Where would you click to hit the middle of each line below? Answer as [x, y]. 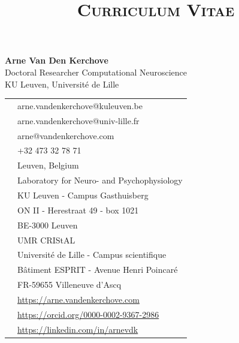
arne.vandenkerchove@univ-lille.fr [78, 120]
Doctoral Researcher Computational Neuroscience [96, 72]
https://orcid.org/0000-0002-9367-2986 [88, 314]
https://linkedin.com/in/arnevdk [78, 329]
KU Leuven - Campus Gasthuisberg [83, 195]
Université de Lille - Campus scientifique [92, 255]
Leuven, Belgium [48, 165]
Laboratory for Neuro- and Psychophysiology [100, 180]
